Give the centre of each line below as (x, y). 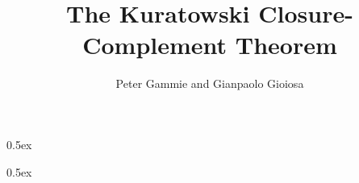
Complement (155, 45)
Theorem (286, 45)
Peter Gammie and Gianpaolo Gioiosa (210, 83)
